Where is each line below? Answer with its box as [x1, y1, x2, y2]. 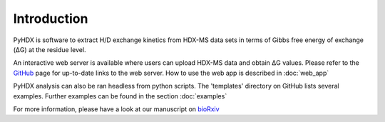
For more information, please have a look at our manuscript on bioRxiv [13, 104, 220, 113]
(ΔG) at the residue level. [13, 45, 86, 54]
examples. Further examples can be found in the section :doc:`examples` [13, 91, 227, 100]
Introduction [13, 11, 88, 26]
